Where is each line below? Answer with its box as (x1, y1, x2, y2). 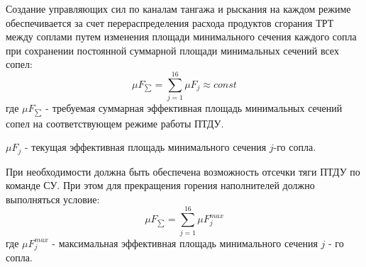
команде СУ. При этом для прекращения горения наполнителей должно (6, 178, 315, 193)
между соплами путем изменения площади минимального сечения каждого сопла (6, 29, 357, 44)
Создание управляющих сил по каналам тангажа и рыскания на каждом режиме (6, 1, 351, 16)
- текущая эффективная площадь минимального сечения (24, 140, 267, 154)
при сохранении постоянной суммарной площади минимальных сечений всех (6, 42, 339, 57)
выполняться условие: (6, 191, 100, 206)
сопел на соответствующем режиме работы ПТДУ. (6, 115, 224, 130)
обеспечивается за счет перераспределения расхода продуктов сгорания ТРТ (6, 15, 334, 30)
